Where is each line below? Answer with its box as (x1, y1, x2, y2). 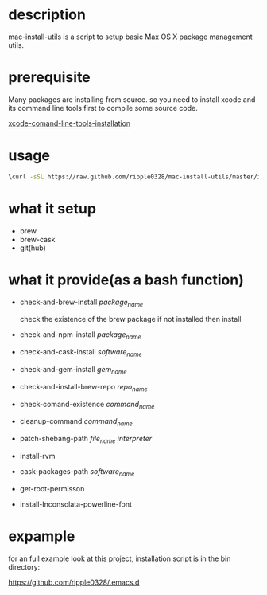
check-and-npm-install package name (19, 330, 141, 342)
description (8, 6, 86, 24)
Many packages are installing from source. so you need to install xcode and (8, 94, 256, 104)
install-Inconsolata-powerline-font (19, 499, 133, 509)
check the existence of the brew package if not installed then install (19, 315, 242, 324)
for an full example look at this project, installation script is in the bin (8, 554, 231, 563)
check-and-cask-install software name (19, 347, 143, 358)
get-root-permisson (19, 483, 85, 493)
